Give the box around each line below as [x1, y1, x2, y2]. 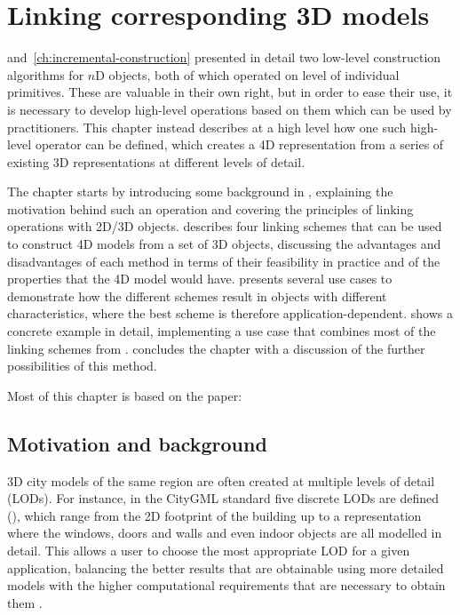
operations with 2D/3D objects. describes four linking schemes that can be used [7, 217, 442, 236]
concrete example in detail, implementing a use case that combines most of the [7, 322, 436, 340]
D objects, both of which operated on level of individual [95, 65, 400, 84]
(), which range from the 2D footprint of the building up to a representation [7, 506, 422, 524]
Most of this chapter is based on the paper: [7, 386, 242, 404]
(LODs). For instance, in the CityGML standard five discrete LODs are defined [7, 489, 439, 507]
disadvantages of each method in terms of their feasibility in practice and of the [7, 252, 440, 270]
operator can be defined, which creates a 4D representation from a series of [35, 135, 444, 154]
